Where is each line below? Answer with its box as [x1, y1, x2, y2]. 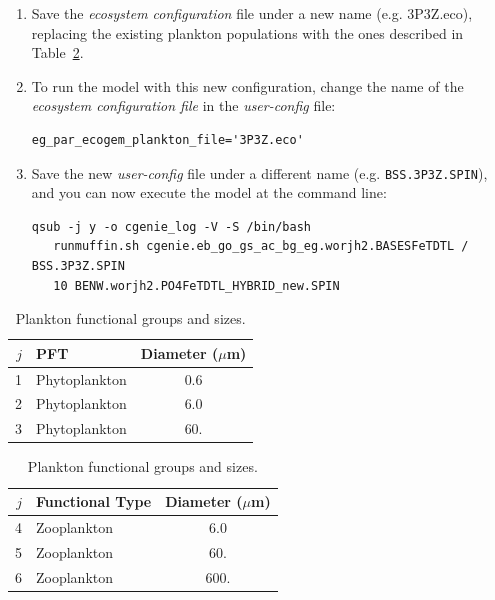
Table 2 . [31, 42, 84, 63]
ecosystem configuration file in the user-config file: [31, 95, 336, 116]
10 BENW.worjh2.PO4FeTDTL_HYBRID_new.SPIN [53, 278, 340, 293]
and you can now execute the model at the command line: [31, 182, 387, 203]
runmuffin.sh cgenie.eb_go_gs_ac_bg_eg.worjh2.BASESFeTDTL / [53, 239, 469, 254]
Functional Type [36, 491, 152, 511]
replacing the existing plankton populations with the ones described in [31, 22, 464, 43]
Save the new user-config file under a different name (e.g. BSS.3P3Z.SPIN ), [31, 162, 488, 183]
